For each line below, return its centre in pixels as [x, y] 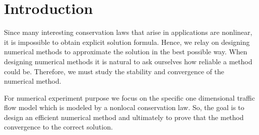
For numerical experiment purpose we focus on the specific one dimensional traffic [129, 97]
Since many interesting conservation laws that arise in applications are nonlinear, [128, 32]
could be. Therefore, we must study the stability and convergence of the [114, 71]
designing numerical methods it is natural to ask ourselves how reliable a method [128, 61]
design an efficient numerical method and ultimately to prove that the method [124, 117]
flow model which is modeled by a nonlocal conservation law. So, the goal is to [124, 107]
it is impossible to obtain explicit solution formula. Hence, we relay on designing [127, 42]
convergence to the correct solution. [58, 127]
